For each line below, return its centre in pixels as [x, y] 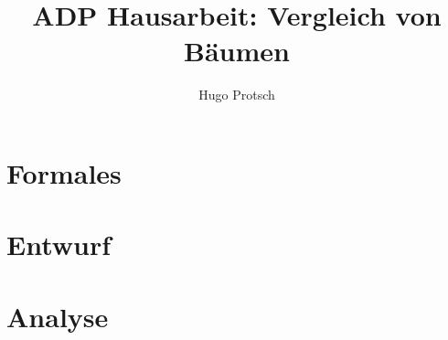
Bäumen [237, 51]
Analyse [58, 316]
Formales [64, 172]
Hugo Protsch [237, 95]
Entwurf [59, 244]
